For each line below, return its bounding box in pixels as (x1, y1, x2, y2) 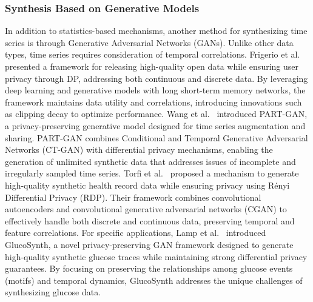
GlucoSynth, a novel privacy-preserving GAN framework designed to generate (5, 238, 294, 250)
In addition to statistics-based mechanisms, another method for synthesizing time (5, 24, 308, 37)
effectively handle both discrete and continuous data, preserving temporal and (5, 214, 295, 227)
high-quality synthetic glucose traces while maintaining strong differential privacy (5, 250, 308, 263)
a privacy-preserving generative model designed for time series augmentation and (5, 119, 306, 132)
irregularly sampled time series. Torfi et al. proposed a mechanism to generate (5, 167, 299, 180)
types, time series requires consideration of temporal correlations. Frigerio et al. (5, 48, 300, 61)
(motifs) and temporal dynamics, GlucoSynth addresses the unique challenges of (5, 273, 303, 286)
